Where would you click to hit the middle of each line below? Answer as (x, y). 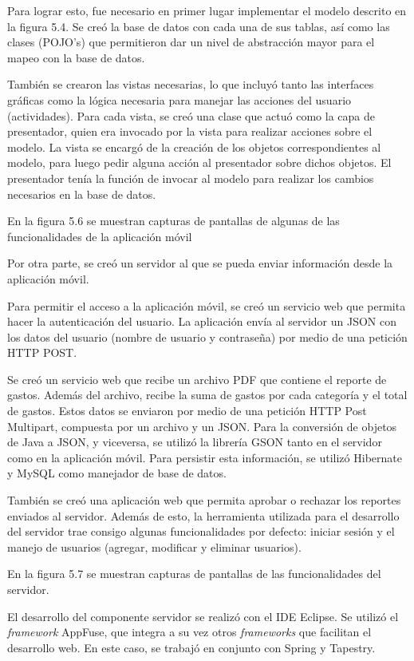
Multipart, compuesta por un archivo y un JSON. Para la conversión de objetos (202, 426)
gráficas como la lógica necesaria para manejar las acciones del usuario (179, 99)
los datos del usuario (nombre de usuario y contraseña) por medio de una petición (207, 336)
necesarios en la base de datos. (82, 194)
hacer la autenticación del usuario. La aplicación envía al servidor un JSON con (202, 321)
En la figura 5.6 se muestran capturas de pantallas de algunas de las (173, 221)
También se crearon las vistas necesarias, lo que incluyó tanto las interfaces (191, 84)
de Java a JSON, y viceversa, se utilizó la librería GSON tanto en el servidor (195, 442)
